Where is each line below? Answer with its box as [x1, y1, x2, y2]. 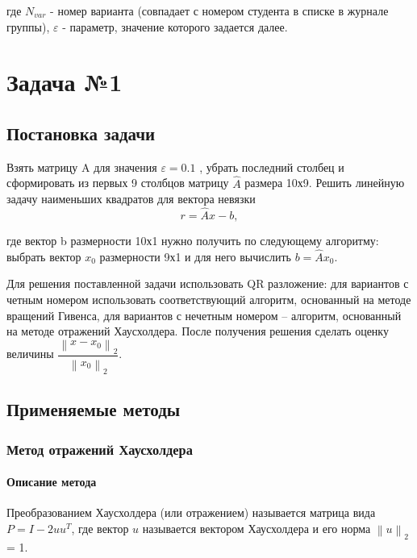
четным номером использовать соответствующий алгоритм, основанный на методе [6, 290, 411, 307]
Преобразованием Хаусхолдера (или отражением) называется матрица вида [6, 504, 376, 521]
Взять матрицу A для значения [6, 158, 157, 175]
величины [6, 345, 54, 361]
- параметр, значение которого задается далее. [62, 18, 288, 35]
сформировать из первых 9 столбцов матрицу [6, 174, 229, 191]
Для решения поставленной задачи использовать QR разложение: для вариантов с [6, 275, 409, 292]
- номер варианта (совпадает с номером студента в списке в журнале [50, 2, 389, 19]
